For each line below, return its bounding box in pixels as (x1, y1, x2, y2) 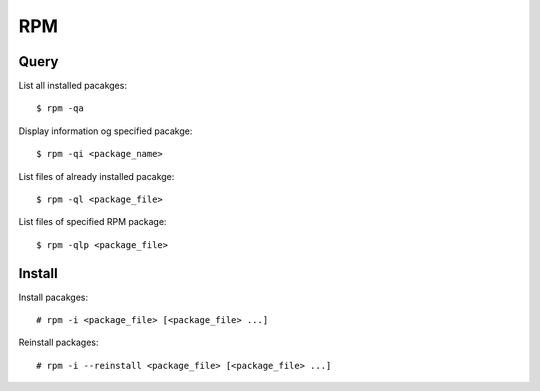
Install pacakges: (18, 291, 89, 303)
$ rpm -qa (36, 103, 84, 114)
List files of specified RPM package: (18, 216, 167, 228)
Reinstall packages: (18, 336, 99, 349)
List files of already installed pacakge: (18, 170, 175, 182)
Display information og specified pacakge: (18, 125, 193, 137)
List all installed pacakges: (18, 80, 127, 92)
